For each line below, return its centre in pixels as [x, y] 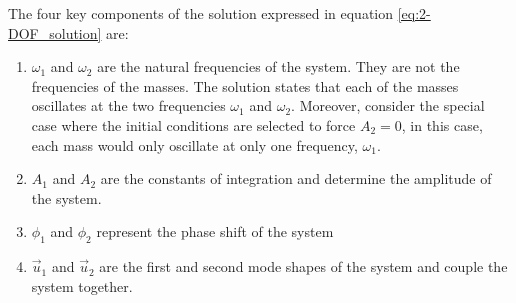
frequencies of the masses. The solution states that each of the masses [245, 85]
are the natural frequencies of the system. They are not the [278, 66]
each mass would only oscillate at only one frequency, [194, 144]
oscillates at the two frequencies [128, 105]
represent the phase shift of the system [215, 231]
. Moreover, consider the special [388, 105]
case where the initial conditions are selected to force [193, 124]
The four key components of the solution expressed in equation [200, 13]
